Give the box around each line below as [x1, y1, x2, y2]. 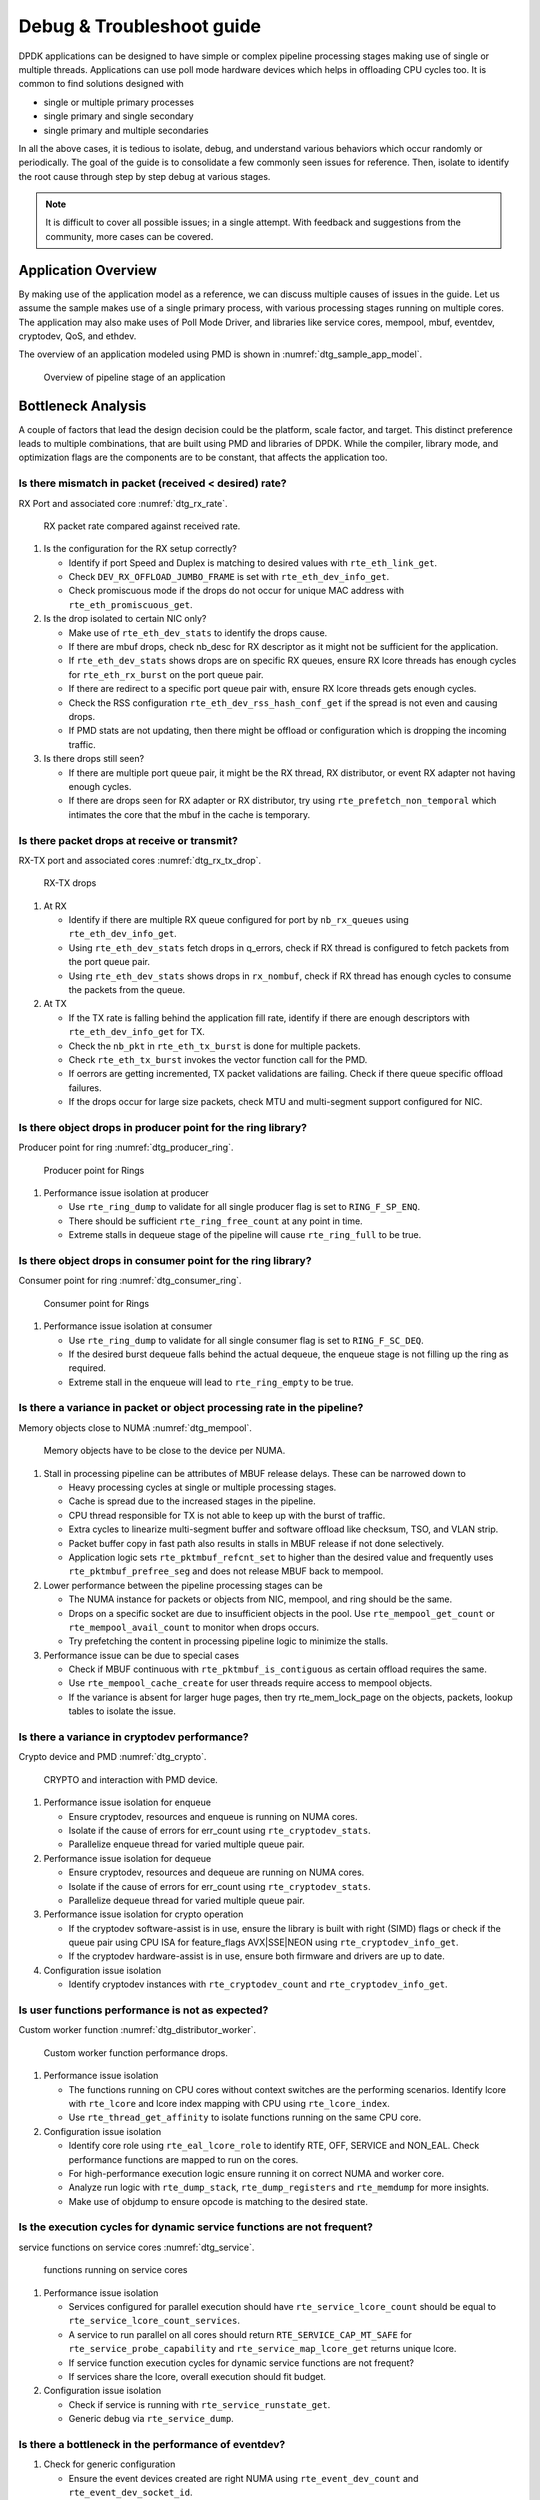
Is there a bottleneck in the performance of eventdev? [18, 2437, 286, 2451]
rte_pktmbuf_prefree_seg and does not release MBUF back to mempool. [68, 1565, 384, 1577]
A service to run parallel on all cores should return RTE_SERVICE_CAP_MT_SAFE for [68, 2328, 412, 2340]
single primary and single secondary [43, 110, 194, 122]
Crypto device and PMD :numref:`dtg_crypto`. [18, 1751, 207, 1763]
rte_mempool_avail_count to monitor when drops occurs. [68, 1621, 320, 1633]
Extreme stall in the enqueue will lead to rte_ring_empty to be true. [68, 1376, 354, 1388]
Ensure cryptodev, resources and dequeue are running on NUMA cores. [68, 1866, 365, 1879]
